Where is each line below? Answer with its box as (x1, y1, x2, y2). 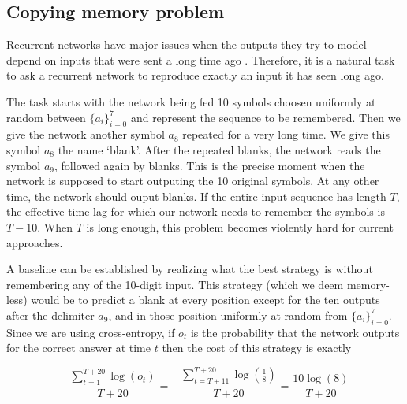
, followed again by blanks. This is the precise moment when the (54, 157, 365, 173)
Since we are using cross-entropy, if (6, 324, 175, 340)
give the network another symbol (6, 126, 165, 143)
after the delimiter (6, 306, 95, 323)
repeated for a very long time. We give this (182, 126, 390, 143)
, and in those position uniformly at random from (108, 306, 348, 323)
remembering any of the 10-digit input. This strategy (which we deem (6, 276, 344, 292)
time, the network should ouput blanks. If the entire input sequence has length (6, 187, 386, 204)
